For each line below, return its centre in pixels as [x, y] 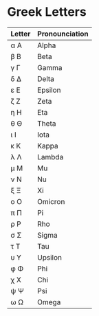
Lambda [51, 157]
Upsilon [49, 257]
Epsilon [49, 90]
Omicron [51, 201]
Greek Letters [47, 12]
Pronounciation [63, 34]
